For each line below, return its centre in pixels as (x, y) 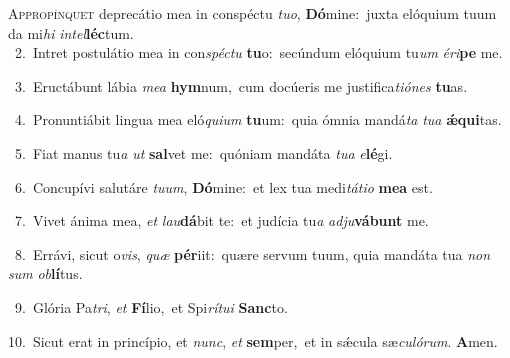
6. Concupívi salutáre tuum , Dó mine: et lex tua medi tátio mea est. (223, 186)
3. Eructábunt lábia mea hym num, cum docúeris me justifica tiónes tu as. (241, 85)
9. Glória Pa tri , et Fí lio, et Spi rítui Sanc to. (151, 306)
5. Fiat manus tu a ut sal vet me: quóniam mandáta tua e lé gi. (203, 152)
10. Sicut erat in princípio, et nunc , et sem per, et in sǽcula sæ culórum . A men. (253, 340)
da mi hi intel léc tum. (71, 32)
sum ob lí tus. (45, 273)
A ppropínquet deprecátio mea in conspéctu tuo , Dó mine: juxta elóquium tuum (252, 13)
